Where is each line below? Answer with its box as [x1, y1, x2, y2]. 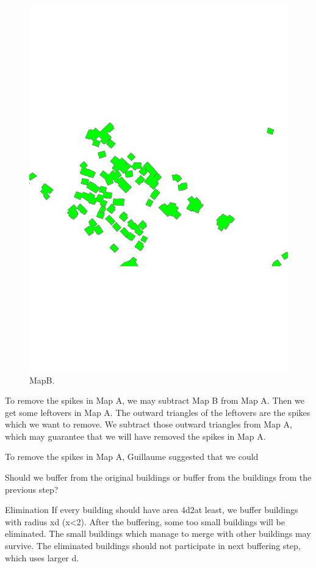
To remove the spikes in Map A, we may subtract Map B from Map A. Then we [5, 394, 304, 407]
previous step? [5, 482, 59, 495]
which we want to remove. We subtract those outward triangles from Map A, [5, 418, 292, 431]
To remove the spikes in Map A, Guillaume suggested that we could [5, 450, 259, 463]
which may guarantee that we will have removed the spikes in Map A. [5, 429, 266, 442]
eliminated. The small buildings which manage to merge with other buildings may [5, 527, 311, 540]
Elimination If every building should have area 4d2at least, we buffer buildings [5, 503, 298, 516]
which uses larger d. [5, 551, 79, 564]
